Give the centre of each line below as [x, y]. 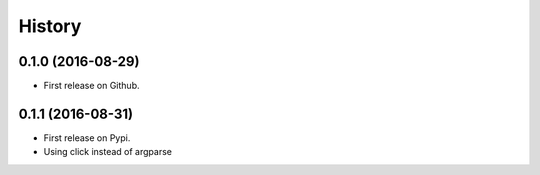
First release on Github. [91, 86]
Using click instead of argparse [107, 152]
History [50, 26]
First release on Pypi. [87, 137]
